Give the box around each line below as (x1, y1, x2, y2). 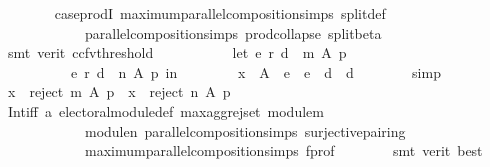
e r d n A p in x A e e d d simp (70, 61, 441, 82)
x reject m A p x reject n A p (7, 81, 231, 102)
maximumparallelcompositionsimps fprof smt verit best (84, 140, 483, 161)
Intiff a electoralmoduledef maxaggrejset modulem (7, 100, 324, 121)
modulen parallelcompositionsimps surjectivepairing (84, 120, 406, 141)
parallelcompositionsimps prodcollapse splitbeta (84, 22, 382, 43)
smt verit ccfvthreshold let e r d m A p (7, 42, 347, 63)
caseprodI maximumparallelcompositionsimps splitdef (54, 3, 386, 23)
